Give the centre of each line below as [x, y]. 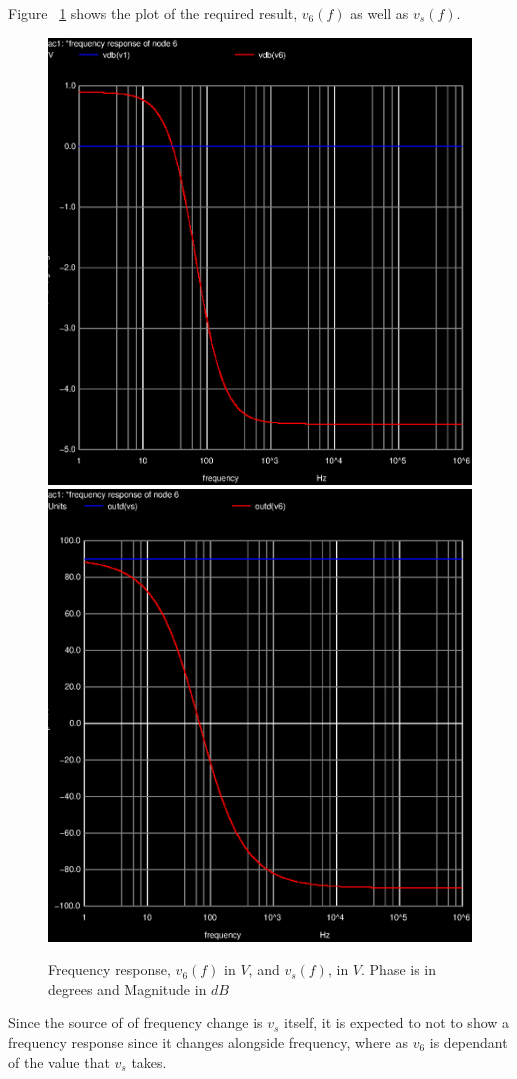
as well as [379, 13]
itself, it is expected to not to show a [397, 1022]
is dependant [468, 1041]
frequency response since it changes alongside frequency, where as [208, 1041]
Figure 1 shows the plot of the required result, [153, 13]
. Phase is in [399, 969]
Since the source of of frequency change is [135, 1022]
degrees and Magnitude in [127, 988]
